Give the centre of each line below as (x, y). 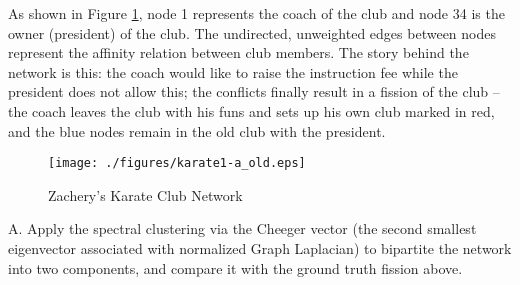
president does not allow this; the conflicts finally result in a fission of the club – (254, 91)
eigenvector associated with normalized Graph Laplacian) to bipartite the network (260, 248)
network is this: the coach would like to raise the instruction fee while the (233, 71)
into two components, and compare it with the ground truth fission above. (235, 267)
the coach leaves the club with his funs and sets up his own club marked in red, (251, 110)
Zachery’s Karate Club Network (145, 194)
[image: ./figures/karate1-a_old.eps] (177, 163)
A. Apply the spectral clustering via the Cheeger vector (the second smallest (242, 228)
